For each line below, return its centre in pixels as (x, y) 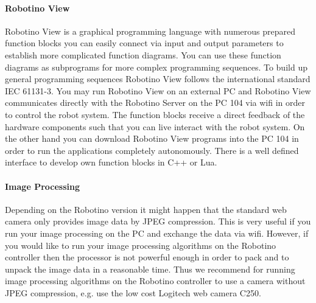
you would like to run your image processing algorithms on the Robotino (141, 245)
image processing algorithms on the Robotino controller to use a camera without (155, 281)
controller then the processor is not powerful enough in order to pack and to (147, 257)
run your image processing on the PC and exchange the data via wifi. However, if (157, 233)
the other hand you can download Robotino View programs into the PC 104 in (152, 138)
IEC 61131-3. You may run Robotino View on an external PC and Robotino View (158, 90)
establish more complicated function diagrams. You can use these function (143, 54)
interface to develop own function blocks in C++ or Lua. (111, 162)
